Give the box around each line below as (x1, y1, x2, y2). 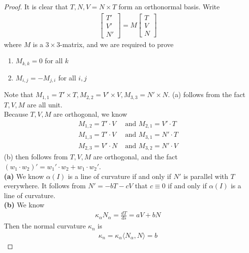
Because (4, 109, 28, 119)
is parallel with (183, 171, 228, 181)
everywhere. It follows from (4, 180, 86, 191)
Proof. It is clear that (4, 1, 68, 11)
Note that (4, 89, 33, 100)
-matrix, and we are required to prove (60, 39, 174, 49)
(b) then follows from (4, 152, 68, 162)
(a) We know (4, 171, 44, 181)
